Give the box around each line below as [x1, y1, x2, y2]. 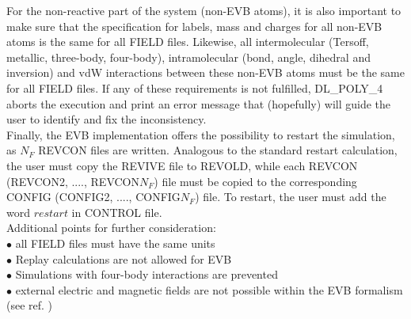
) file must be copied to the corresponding [154, 173, 357, 189]
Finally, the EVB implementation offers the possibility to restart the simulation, [6, 126, 395, 142]
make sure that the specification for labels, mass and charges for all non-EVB [6, 17, 382, 34]
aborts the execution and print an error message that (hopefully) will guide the [6, 95, 391, 112]
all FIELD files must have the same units [15, 234, 215, 251]
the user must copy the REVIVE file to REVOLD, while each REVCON [6, 157, 358, 173]
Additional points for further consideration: [6, 219, 216, 236]
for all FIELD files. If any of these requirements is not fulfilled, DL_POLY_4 [6, 79, 383, 96]
